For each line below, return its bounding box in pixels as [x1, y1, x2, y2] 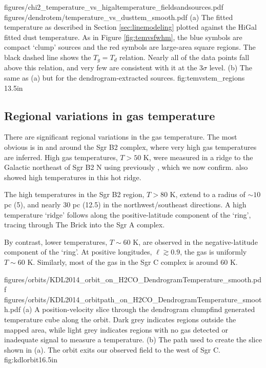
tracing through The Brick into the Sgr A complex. [4, 219, 165, 230]
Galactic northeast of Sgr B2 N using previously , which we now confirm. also [4, 162, 248, 172]
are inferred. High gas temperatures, [4, 151, 118, 162]
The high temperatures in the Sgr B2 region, [4, 189, 145, 200]
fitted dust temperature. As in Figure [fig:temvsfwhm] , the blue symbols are [4, 31, 242, 42]
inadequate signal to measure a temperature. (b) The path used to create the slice [4, 334, 262, 345]
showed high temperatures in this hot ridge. [4, 171, 141, 182]
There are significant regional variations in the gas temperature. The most [4, 131, 237, 142]
